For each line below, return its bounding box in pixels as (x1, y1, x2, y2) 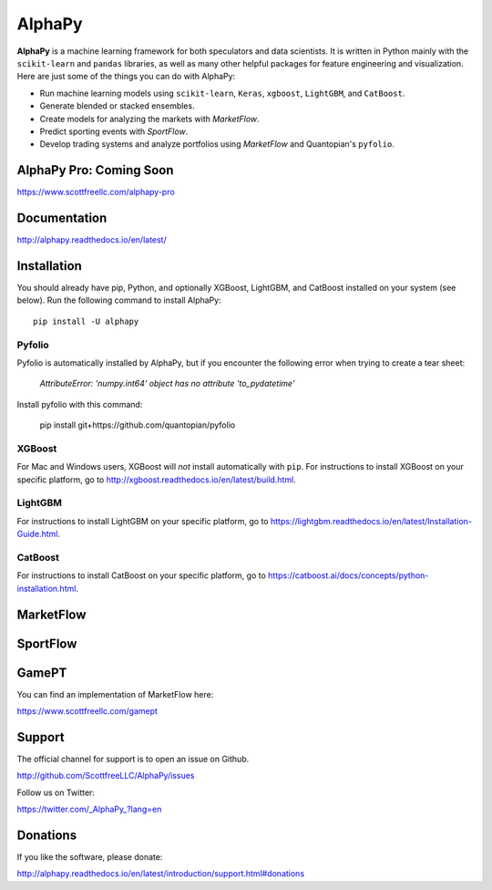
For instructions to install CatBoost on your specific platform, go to (16, 570, 266, 581)
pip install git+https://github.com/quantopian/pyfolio (39, 419, 236, 430)
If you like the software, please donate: (16, 852, 163, 862)
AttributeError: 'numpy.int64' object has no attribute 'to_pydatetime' (39, 378, 295, 389)
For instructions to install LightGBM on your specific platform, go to (16, 515, 269, 526)
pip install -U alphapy (33, 316, 139, 326)
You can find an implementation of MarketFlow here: (16, 688, 214, 699)
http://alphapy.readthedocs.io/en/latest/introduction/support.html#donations (16, 868, 305, 879)
